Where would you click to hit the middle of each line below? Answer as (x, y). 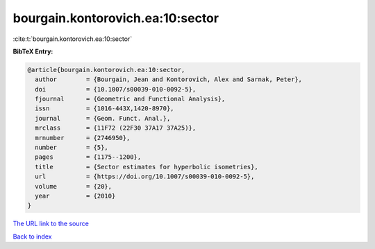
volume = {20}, (74, 186)
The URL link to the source (51, 224)
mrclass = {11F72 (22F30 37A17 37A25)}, (116, 128)
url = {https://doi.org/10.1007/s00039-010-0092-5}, (145, 177)
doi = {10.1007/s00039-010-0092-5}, (116, 89)
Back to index (32, 237)
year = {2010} (75, 196)
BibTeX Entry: (33, 51)
